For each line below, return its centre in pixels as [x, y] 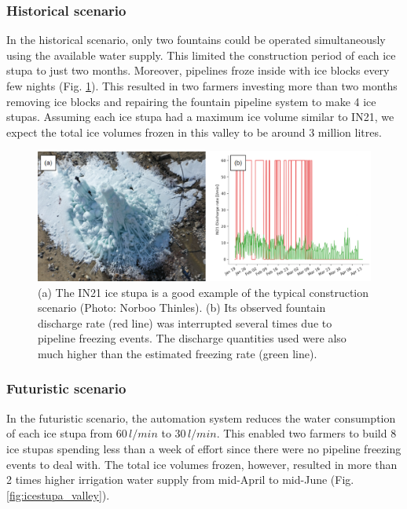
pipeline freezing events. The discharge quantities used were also [192, 338]
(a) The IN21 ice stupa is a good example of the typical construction [203, 292]
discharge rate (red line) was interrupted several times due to [185, 322]
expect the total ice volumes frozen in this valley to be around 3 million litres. [194, 132]
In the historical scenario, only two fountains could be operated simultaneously [196, 40]
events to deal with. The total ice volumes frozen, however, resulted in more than [202, 464]
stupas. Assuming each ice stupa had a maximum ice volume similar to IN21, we [200, 117]
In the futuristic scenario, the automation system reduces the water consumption [201, 417]
